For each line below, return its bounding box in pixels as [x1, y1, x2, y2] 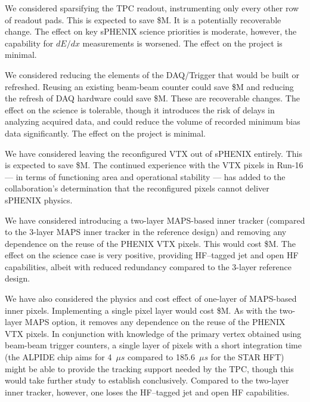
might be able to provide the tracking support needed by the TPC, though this [5, 362, 294, 375]
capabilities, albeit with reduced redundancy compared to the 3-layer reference [5, 260, 292, 273]
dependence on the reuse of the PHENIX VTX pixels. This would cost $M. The [5, 237, 296, 249]
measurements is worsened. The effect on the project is [82, 36, 283, 49]
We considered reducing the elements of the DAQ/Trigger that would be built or [5, 68, 300, 81]
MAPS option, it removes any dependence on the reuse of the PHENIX [24, 316, 286, 328]
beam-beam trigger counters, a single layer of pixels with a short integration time [5, 339, 302, 351]
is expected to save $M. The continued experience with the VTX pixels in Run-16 [5, 159, 303, 171]
